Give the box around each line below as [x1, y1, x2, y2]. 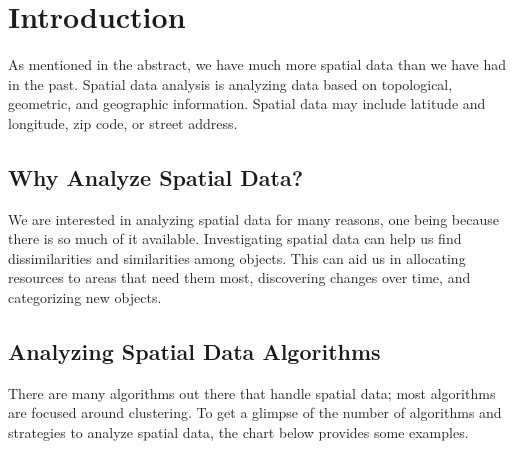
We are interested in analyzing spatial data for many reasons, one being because [8, 208, 499, 229]
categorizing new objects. [8, 287, 162, 308]
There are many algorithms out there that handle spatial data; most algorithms [8, 382, 496, 403]
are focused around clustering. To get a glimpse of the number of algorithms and [8, 402, 502, 423]
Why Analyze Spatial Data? [8, 161, 304, 192]
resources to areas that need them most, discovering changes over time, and [8, 267, 471, 288]
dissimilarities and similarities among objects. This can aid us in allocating [8, 247, 466, 268]
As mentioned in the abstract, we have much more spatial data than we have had [8, 54, 507, 75]
